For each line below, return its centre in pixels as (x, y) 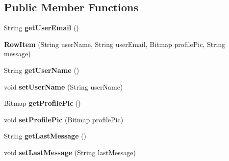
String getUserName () (42, 70)
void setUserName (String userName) (64, 86)
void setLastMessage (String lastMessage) (70, 152)
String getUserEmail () (41, 28)
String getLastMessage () (45, 136)
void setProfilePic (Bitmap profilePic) (64, 119)
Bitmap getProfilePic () (42, 103)
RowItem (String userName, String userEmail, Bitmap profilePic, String (115, 44)
